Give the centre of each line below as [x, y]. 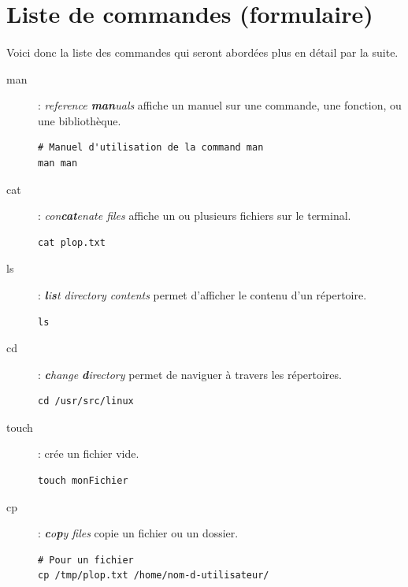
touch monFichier [83, 481]
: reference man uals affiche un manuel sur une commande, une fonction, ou [220, 105]
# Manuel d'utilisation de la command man [151, 148]
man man [58, 163]
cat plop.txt [72, 242]
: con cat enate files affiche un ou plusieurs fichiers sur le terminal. [195, 215]
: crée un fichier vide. [89, 453]
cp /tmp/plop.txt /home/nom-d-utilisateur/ [154, 576]
